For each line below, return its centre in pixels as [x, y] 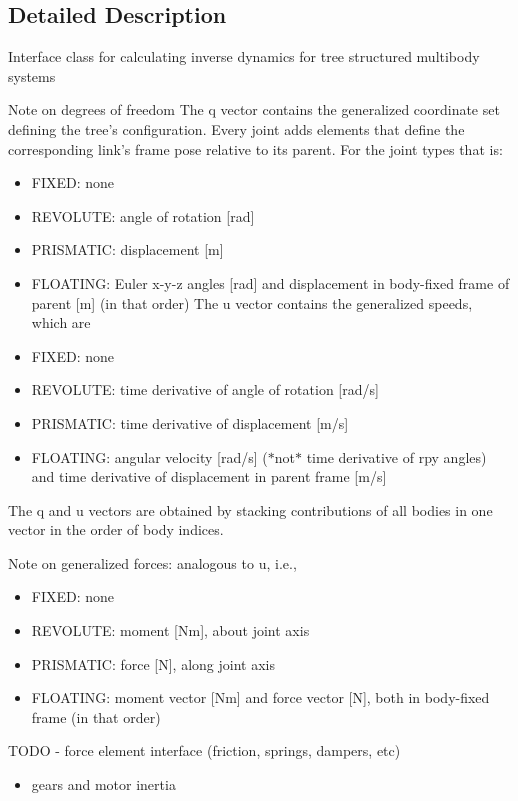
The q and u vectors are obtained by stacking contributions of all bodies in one [250, 509]
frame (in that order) [96, 716]
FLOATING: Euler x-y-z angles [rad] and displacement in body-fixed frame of [270, 282]
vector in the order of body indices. [116, 529]
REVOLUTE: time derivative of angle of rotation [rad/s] [205, 389]
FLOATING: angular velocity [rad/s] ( [149, 456]
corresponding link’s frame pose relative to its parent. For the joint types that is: [255, 148]
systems [32, 75]
